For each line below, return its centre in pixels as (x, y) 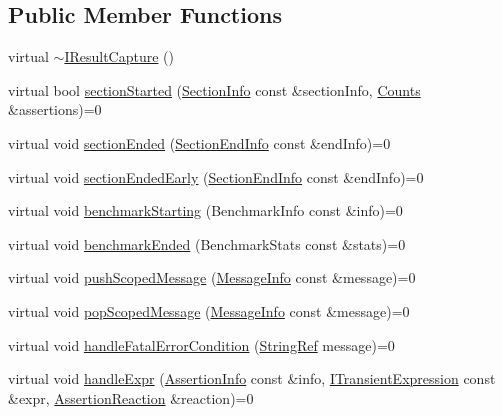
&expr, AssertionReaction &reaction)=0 (131, 397)
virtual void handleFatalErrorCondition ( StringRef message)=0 (201, 344)
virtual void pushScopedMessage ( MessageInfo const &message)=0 (212, 277)
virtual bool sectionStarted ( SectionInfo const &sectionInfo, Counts (214, 89)
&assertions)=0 (55, 109)
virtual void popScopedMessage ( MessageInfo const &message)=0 (209, 310)
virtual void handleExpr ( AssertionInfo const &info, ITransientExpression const (252, 378)
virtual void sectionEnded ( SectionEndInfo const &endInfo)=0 (199, 142)
